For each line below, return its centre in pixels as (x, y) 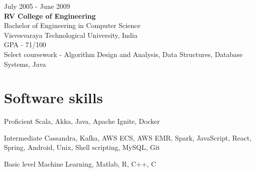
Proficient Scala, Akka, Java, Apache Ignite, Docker (82, 121)
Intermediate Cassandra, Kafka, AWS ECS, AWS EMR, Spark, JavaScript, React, (128, 137)
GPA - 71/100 (25, 44)
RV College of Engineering (50, 15)
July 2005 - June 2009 (37, 6)
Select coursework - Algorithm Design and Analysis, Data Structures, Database (123, 54)
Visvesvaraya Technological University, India (71, 35)
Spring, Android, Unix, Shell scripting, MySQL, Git (82, 147)
